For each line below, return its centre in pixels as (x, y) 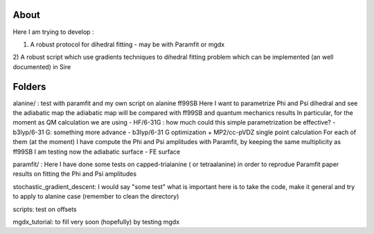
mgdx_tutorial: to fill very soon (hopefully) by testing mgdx (96, 222)
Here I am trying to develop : (53, 32)
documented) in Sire (42, 66)
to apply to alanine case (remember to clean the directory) (96, 197)
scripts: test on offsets (45, 209)
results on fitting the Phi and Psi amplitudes (75, 174)
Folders (29, 87)
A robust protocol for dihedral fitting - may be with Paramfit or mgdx (127, 44)
